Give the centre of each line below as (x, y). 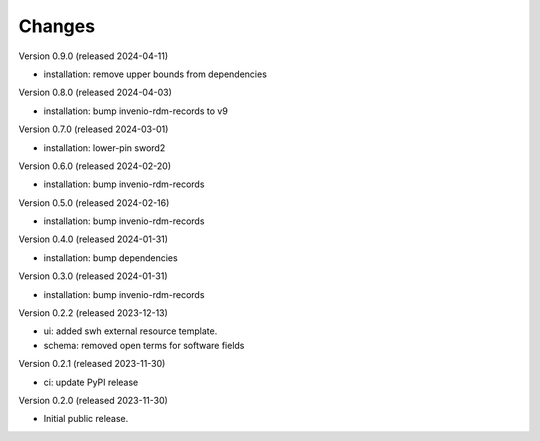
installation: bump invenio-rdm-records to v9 (136, 111)
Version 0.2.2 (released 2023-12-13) (93, 313)
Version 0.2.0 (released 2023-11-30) (93, 400)
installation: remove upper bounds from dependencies (155, 74)
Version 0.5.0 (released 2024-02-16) (94, 202)
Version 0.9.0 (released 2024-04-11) (93, 56)
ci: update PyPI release (91, 382)
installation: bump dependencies (111, 257)
